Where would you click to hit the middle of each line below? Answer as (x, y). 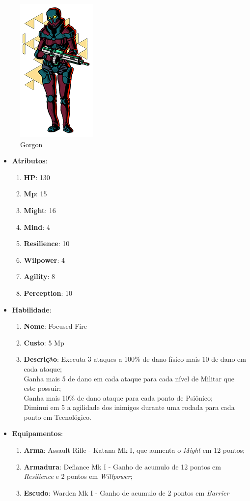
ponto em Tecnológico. (57, 417)
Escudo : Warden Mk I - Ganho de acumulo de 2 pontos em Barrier (126, 492)
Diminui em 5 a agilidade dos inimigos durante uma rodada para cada (129, 407)
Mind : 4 (37, 227)
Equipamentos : (37, 433)
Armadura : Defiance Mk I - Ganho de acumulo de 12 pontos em (122, 466)
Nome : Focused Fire (55, 326)
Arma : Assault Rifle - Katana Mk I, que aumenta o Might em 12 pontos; (134, 450)
